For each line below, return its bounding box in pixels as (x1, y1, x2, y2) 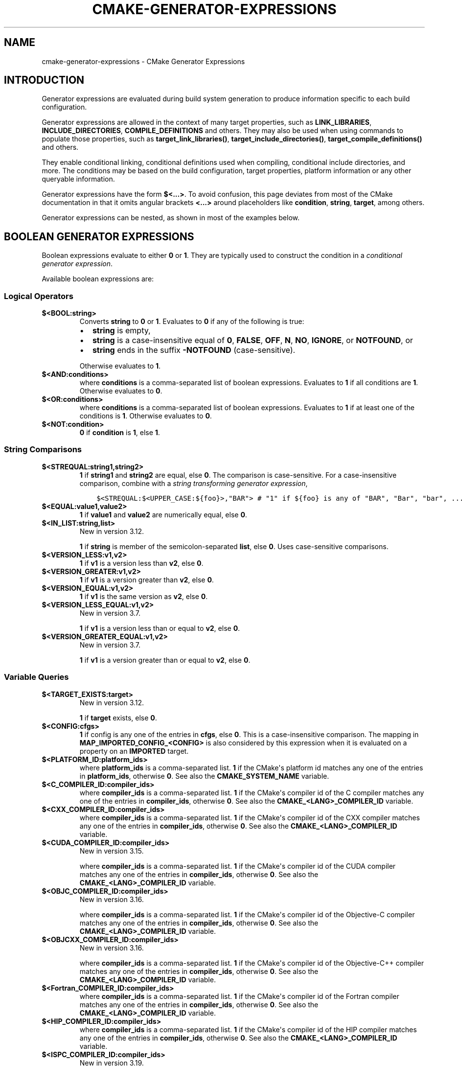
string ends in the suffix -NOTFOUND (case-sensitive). (92, 345, 296, 355)
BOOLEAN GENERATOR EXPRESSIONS (4, 230, 194, 243)
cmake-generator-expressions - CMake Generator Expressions (42, 57, 245, 66)
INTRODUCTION (4, 74, 85, 87)
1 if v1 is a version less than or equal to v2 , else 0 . (79, 624, 240, 632)
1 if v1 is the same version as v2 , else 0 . (79, 592, 208, 601)
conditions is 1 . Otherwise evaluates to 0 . (79, 412, 212, 420)
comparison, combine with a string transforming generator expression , (79, 479, 308, 487)
